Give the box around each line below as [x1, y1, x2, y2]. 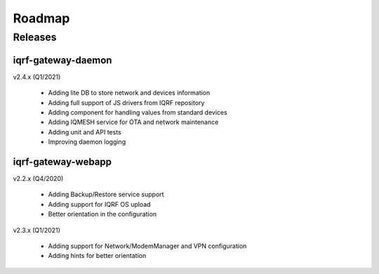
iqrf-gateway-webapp [13, 156, 112, 167]
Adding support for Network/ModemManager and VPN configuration [48, 242, 247, 250]
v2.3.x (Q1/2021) [13, 226, 61, 234]
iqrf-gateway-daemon [13, 54, 112, 66]
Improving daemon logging [48, 137, 126, 146]
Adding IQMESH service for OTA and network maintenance [48, 118, 219, 126]
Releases [13, 31, 57, 43]
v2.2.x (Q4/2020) [13, 174, 64, 182]
